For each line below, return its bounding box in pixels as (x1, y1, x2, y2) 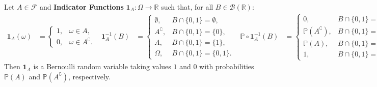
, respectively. (68, 71, 111, 81)
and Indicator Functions (39, 2, 124, 12)
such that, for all (161, 2, 213, 12)
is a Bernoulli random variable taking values (33, 61, 171, 72)
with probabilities (199, 61, 254, 72)
